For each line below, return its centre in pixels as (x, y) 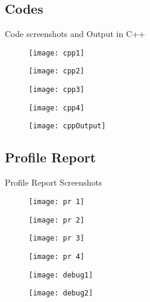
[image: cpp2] (57, 71)
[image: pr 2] (57, 220)
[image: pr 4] (57, 256)
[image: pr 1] (57, 201)
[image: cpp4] (57, 108)
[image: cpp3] (57, 90)
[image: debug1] (61, 275)
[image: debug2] (61, 293)
